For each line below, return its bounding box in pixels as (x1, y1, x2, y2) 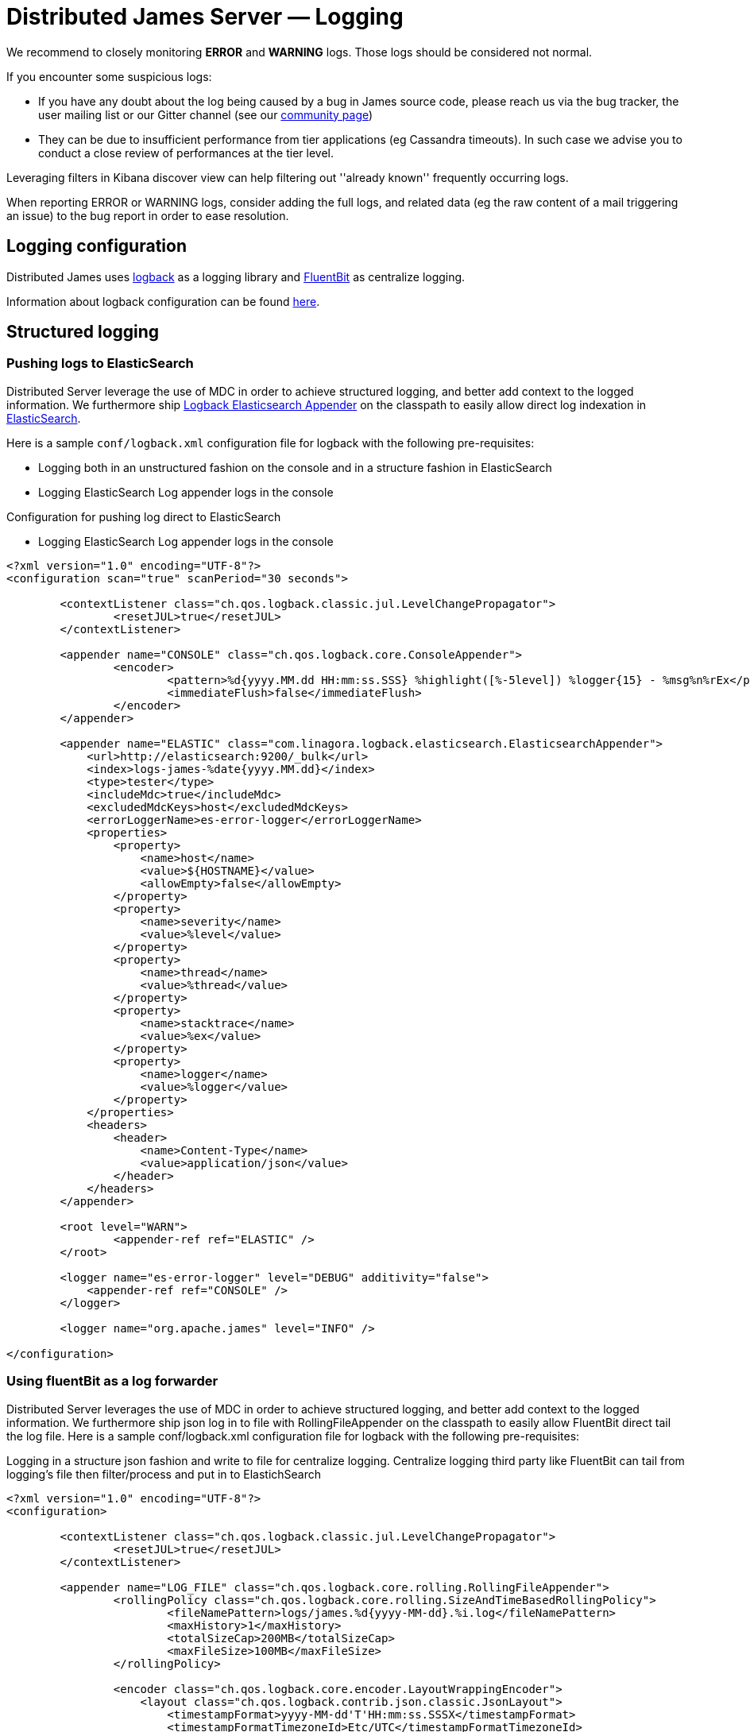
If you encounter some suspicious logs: (6, 69, 212, 83)
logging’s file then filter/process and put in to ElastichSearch (6, 1467, 322, 1481)
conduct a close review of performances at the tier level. (38, 145, 334, 160)
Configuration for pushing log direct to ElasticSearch (6, 509, 281, 524)
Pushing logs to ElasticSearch (6, 355, 194, 372)
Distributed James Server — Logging (6, 3, 404, 30)
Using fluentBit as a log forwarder (6, 1373, 218, 1390)
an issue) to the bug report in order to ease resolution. (6, 208, 289, 222)
